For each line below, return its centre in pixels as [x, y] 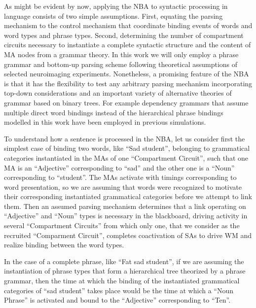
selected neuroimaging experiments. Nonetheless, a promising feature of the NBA [127, 74]
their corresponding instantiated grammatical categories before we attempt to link [128, 196]
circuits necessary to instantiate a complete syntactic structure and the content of [128, 45]
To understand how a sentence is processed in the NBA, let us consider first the [125, 138]
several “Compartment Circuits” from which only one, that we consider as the [122, 225]
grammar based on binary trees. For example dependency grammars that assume [126, 102]
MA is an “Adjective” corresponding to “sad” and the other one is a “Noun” [119, 167]
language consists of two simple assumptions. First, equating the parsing [113, 16]
